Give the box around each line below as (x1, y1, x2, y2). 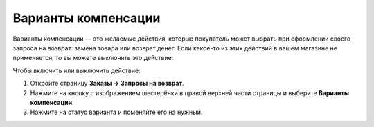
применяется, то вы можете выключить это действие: (12, 54, 174, 62)
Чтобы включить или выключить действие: (12, 66, 141, 75)
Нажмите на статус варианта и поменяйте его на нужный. (30, 108, 203, 117)
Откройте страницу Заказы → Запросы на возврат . (30, 79, 184, 88)
